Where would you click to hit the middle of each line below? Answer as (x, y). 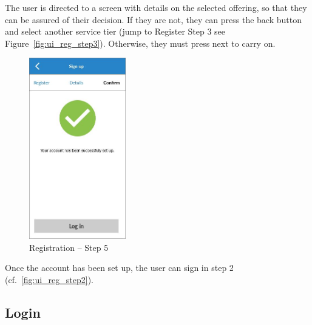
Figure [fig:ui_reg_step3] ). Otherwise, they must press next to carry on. (140, 43)
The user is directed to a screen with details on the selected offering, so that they (156, 7)
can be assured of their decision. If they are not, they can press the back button (153, 19)
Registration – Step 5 (69, 247)
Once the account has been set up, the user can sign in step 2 (119, 268)
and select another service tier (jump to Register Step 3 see (115, 31)
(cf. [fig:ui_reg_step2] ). (49, 280)
